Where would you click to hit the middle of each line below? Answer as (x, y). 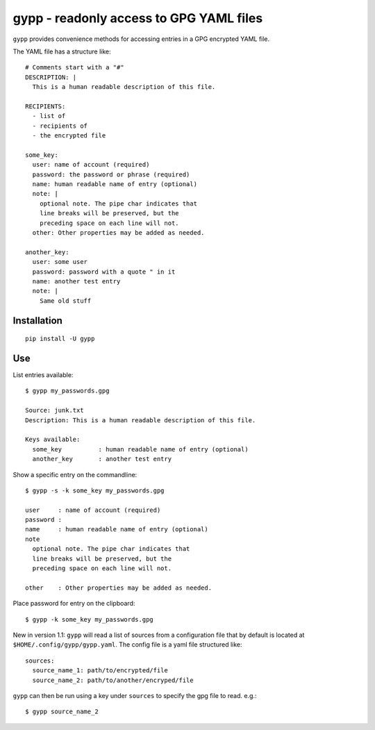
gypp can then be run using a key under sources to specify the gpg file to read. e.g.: (135, 695)
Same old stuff (65, 301)
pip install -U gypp (60, 339)
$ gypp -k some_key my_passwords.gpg (90, 619)
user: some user (60, 262)
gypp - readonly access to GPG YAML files (138, 18)
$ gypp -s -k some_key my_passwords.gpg (95, 490)
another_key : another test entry (102, 459)
